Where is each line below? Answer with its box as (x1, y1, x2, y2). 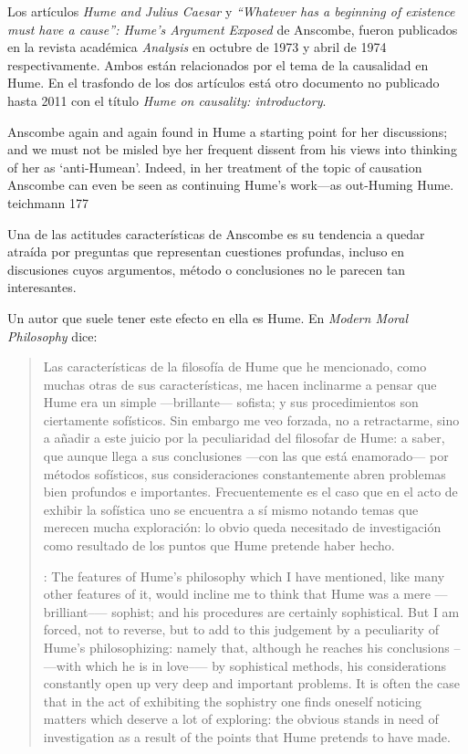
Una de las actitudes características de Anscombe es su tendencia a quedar (7, 224, 425, 243)
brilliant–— (43, 602, 108, 621)
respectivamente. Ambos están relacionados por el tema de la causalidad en (7, 55, 429, 74)
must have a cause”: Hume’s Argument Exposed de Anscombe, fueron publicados (7, 19, 458, 38)
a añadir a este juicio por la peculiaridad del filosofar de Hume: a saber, (43, 428, 445, 447)
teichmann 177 (7, 193, 89, 212)
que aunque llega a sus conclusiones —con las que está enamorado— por (43, 446, 449, 466)
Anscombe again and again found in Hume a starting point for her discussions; (7, 121, 448, 141)
